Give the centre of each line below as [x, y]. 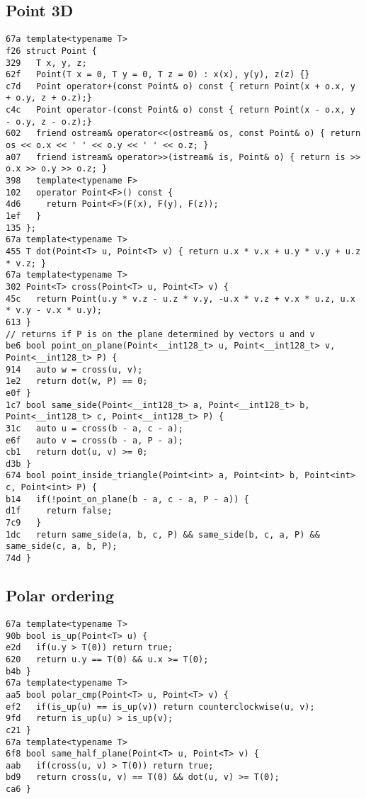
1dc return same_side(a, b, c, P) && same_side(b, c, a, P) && [163, 534]
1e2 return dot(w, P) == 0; [77, 381]
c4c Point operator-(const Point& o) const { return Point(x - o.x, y [181, 110]
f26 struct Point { [51, 51]
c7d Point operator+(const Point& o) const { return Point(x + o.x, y [181, 86]
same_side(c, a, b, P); [62, 546]
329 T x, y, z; [46, 63]
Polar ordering [60, 595]
